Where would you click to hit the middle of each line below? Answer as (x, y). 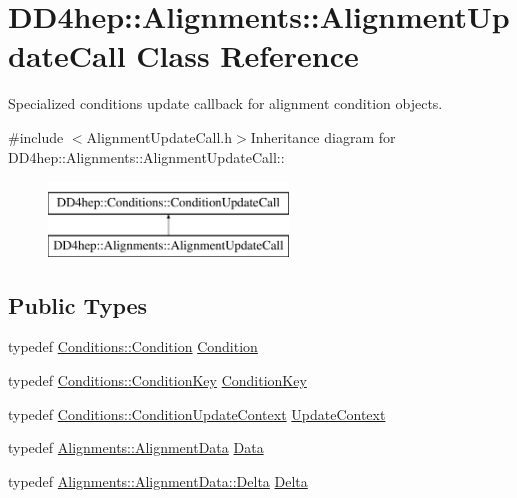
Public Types (78, 304)
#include (36, 136)
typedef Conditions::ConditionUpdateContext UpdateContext (197, 413)
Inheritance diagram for (323, 136)
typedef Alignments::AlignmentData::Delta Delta (158, 480)
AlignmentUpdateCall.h (159, 136)
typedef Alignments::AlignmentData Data (136, 447)
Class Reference (247, 55)
